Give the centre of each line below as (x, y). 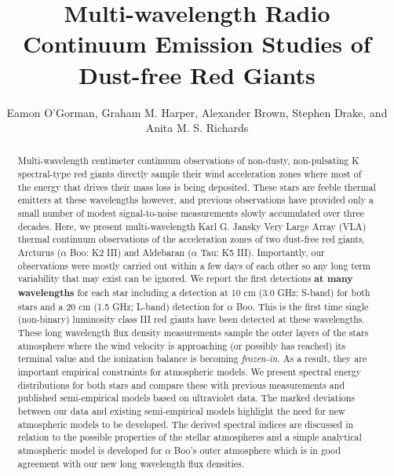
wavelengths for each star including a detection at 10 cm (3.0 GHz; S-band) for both (194, 293)
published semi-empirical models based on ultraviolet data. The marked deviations (186, 398)
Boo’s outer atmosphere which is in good (257, 450)
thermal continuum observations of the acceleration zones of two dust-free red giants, (191, 239)
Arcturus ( (39, 253)
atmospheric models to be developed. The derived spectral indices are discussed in (186, 424)
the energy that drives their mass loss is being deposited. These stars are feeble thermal (197, 187)
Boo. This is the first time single (303, 306)
